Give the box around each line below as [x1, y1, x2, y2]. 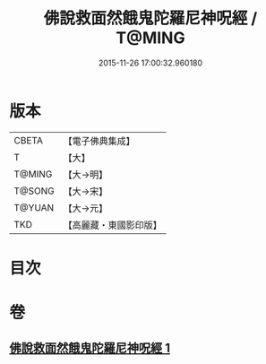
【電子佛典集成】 [63, 134, 136, 147]
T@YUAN [13, 201, 55, 213]
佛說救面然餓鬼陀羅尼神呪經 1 [9, 341, 171, 356]
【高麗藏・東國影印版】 [63, 219, 163, 231]
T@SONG [13, 185, 56, 197]
